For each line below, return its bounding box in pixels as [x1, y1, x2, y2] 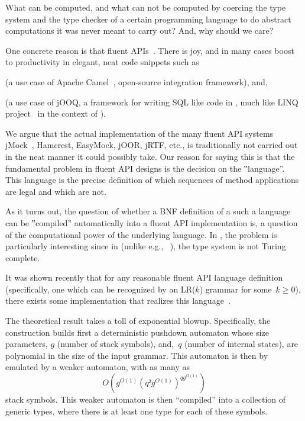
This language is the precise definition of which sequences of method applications [5, 173, 299, 186]
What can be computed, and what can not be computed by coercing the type [5, 1, 286, 13]
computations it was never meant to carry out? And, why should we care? [5, 24, 274, 37]
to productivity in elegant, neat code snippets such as [5, 56, 199, 68]
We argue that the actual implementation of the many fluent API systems [5, 127, 274, 139]
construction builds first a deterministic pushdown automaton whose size [5, 326, 269, 338]
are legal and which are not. [5, 185, 106, 197]
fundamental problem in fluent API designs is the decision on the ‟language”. [5, 162, 285, 174]
